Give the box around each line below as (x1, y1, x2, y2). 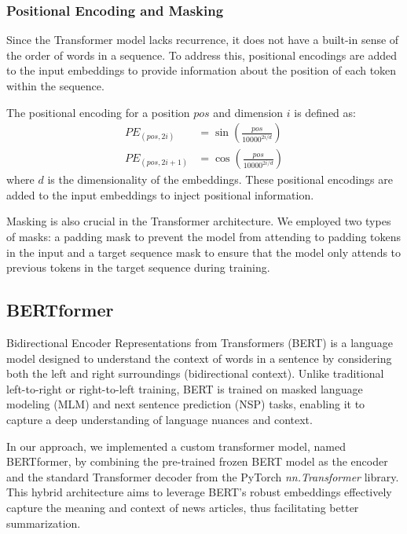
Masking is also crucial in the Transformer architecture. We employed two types (6, 213, 391, 229)
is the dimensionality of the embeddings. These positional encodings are (47, 171, 393, 188)
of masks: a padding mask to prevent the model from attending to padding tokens (6, 229, 401, 245)
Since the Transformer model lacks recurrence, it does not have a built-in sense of (6, 31, 399, 48)
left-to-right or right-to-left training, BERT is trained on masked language (6, 380, 363, 397)
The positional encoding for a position (6, 104, 190, 120)
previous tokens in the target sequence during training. (6, 259, 270, 276)
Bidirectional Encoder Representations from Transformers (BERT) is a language (6, 335, 393, 351)
